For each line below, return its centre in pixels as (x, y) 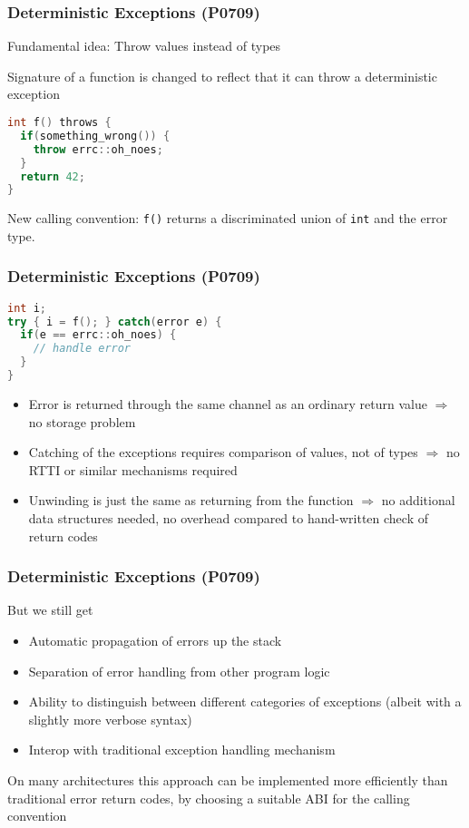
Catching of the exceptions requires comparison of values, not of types (223, 452)
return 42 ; (53, 176)
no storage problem (82, 421)
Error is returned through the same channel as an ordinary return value (228, 403)
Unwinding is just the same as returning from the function (191, 500)
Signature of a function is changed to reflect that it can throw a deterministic (222, 76)
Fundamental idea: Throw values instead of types (144, 46)
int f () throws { (59, 122)
